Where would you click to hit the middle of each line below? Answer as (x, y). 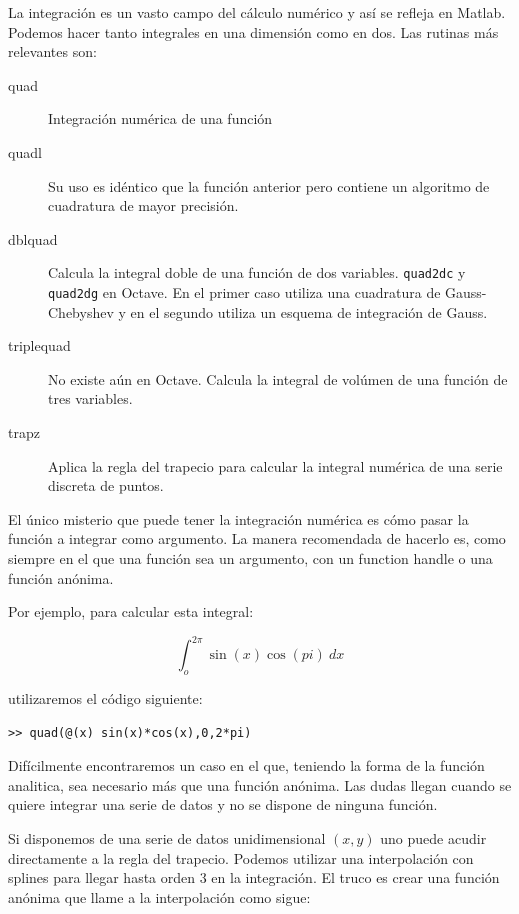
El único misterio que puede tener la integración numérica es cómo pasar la (238, 518)
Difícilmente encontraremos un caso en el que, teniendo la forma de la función (246, 765)
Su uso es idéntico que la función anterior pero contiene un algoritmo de (269, 185)
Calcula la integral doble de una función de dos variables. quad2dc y (257, 272)
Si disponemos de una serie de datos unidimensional (167, 838)
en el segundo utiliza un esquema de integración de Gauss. (309, 311)
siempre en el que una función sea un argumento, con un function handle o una (250, 558)
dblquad (33, 238)
